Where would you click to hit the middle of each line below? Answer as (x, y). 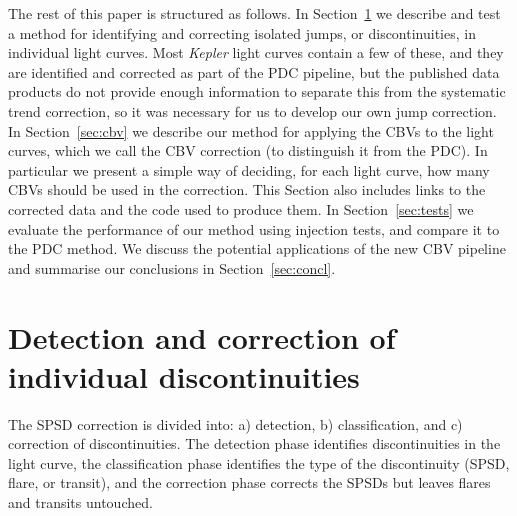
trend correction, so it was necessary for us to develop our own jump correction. (252, 110)
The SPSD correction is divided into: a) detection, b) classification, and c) (235, 423)
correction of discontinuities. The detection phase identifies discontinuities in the (254, 443)
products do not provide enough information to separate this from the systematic (257, 91)
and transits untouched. (80, 502)
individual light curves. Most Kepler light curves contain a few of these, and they (256, 52)
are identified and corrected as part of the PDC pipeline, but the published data (254, 71)
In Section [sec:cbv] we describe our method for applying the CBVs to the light (251, 130)
